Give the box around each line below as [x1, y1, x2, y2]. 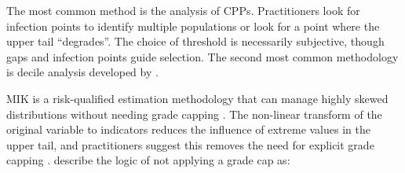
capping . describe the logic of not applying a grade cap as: [6, 152, 290, 168]
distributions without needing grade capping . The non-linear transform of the [6, 105, 382, 122]
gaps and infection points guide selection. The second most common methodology [6, 48, 399, 64]
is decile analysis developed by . [6, 64, 159, 80]
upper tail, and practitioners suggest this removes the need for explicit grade [6, 136, 374, 153]
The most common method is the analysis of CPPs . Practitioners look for [6, 2, 360, 18]
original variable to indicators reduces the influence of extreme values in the [6, 121, 370, 138]
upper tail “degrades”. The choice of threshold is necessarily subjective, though [6, 33, 385, 50]
